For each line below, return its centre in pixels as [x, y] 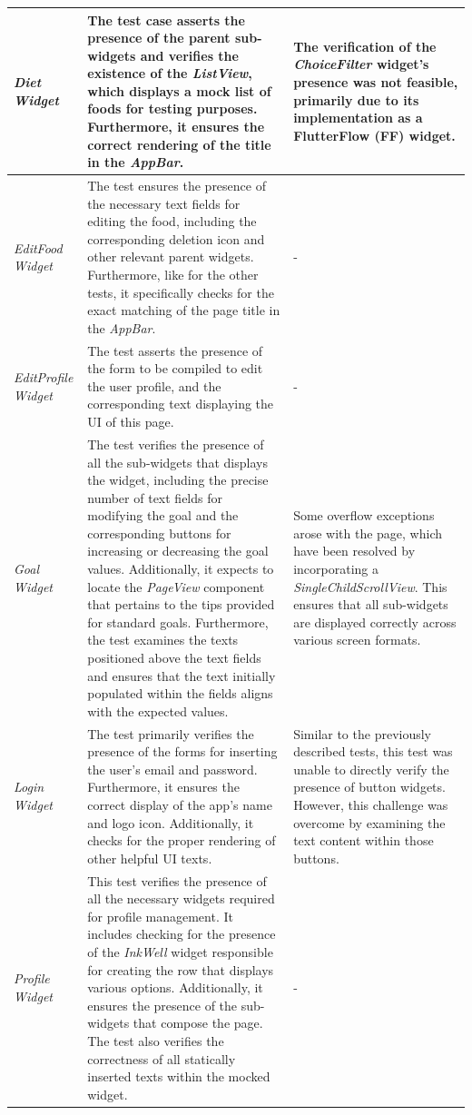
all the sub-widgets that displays [177, 462]
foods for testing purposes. [172, 109]
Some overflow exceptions [364, 515]
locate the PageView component [176, 586]
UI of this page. [131, 422]
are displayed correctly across [375, 622]
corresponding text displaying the [181, 404]
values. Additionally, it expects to [181, 569]
